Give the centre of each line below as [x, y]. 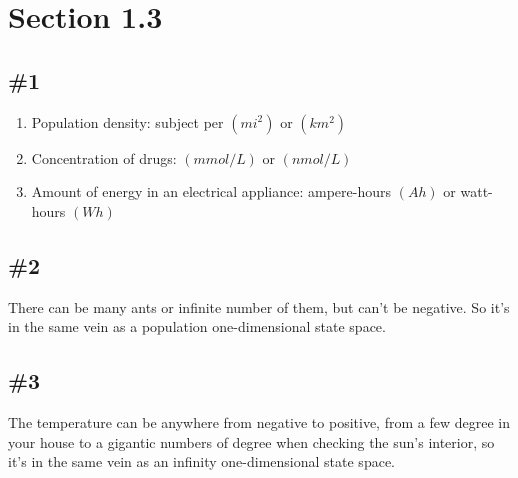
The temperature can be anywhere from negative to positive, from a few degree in [259, 421]
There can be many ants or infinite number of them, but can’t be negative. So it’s [259, 306]
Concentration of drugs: [104, 157]
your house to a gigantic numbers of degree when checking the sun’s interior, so [251, 441]
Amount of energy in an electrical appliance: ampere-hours [211, 191]
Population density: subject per [127, 121]
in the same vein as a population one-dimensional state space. [197, 326]
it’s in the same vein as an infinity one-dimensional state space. [201, 461]
